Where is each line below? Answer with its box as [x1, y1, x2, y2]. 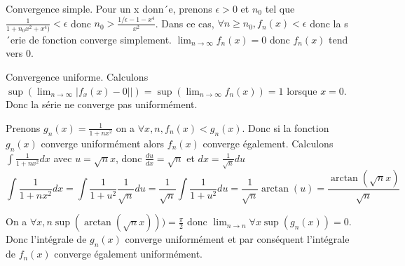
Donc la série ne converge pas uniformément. [6, 97, 198, 112]
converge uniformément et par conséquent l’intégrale [125, 232, 350, 246]
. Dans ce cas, [155, 15, 214, 30]
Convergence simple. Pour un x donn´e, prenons [6, 1, 212, 15]
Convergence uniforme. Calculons [6, 69, 149, 84]
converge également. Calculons [202, 135, 334, 150]
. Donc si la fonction [242, 120, 329, 135]
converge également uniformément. [54, 246, 202, 261]
